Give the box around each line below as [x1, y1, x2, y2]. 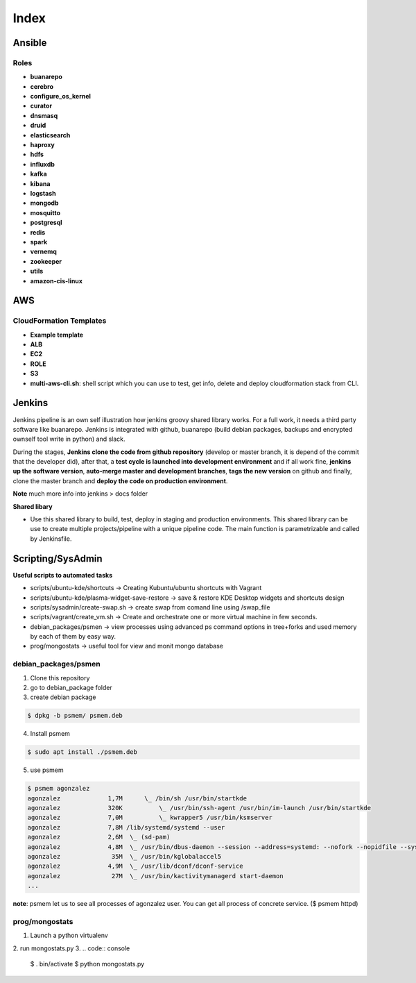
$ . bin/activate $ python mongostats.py [30, 960, 145, 968]
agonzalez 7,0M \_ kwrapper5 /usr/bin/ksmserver [27, 814, 273, 822]
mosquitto [30, 208, 61, 217]
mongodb [30, 199, 59, 208]
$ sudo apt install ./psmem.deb [27, 748, 138, 756]
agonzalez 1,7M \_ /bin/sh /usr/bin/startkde [27, 794, 248, 802]
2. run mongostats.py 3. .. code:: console [12, 944, 130, 952]
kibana [30, 179, 51, 187]
